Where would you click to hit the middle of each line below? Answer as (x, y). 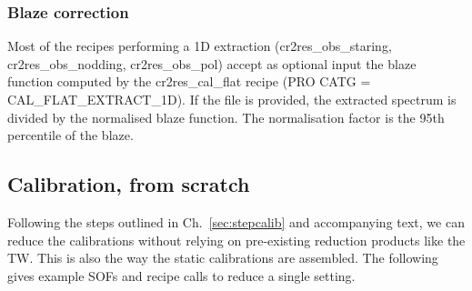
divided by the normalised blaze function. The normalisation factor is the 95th (226, 117)
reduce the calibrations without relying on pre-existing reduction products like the (236, 240)
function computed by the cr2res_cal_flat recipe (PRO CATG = (189, 81)
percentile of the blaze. (70, 135)
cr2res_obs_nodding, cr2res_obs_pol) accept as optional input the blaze (212, 63)
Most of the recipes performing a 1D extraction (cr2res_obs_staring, (200, 46)
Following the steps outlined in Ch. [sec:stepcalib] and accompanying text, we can (236, 221)
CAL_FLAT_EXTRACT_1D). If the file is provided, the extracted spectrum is (232, 99)
